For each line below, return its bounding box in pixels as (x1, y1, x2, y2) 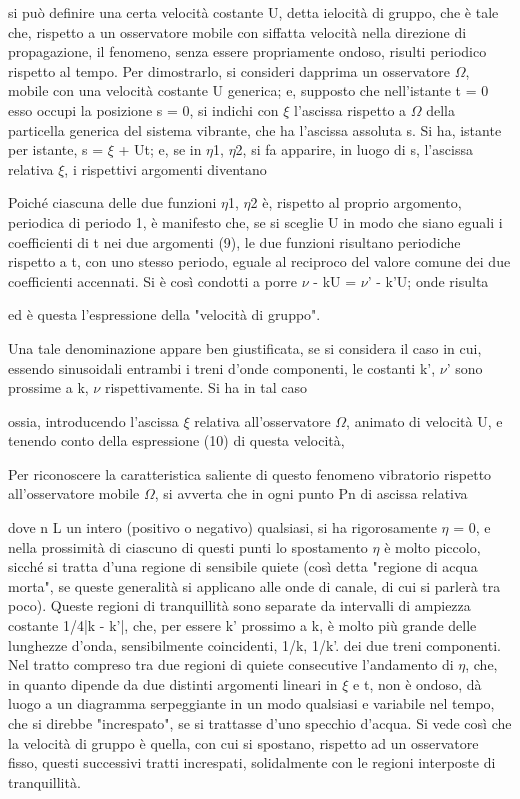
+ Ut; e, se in (118, 139, 202, 160)
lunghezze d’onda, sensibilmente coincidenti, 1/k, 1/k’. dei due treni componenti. (8, 634, 501, 655)
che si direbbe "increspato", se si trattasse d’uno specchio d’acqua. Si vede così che (8, 713, 512, 733)
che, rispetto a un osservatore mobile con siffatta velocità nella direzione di (8, 21, 467, 42)
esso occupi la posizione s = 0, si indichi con (8, 99, 279, 120)
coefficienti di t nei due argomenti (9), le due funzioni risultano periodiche (8, 231, 461, 252)
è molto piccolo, (384, 536, 481, 557)
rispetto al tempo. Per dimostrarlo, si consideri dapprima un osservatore (8, 60, 450, 81)
